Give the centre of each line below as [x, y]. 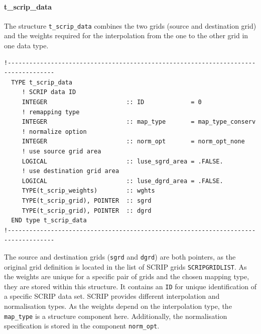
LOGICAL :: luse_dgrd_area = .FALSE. [122, 181]
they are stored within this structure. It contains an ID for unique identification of [130, 286]
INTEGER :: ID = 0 [112, 102]
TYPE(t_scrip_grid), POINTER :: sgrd [87, 200]
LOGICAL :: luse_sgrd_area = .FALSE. [122, 161]
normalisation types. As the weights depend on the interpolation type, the [118, 306]
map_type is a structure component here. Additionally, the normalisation [116, 316]
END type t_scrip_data [49, 221]
